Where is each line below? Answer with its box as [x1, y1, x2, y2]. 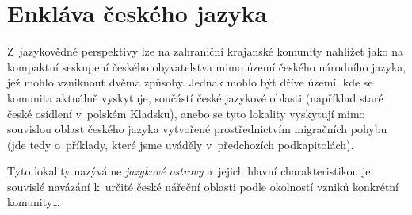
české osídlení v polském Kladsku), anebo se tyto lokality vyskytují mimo [7, 105, 365, 121]
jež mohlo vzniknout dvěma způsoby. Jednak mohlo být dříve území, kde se [7, 74, 373, 90]
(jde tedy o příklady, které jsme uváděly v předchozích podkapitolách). [7, 136, 354, 152]
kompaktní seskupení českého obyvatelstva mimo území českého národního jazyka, [7, 58, 406, 75]
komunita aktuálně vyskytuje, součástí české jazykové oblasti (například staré [7, 89, 383, 106]
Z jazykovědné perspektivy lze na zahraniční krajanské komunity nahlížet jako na [7, 43, 404, 60]
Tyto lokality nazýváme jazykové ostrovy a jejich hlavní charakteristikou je [7, 163, 371, 179]
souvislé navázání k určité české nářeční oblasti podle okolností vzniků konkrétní [7, 178, 399, 194]
